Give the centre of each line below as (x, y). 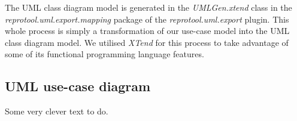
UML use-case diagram (78, 86)
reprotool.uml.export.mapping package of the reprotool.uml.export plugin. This (147, 19)
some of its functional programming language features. (104, 54)
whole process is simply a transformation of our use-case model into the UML (147, 31)
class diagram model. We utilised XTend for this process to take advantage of (147, 42)
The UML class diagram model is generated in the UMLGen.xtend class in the (148, 7)
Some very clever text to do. (57, 111)
